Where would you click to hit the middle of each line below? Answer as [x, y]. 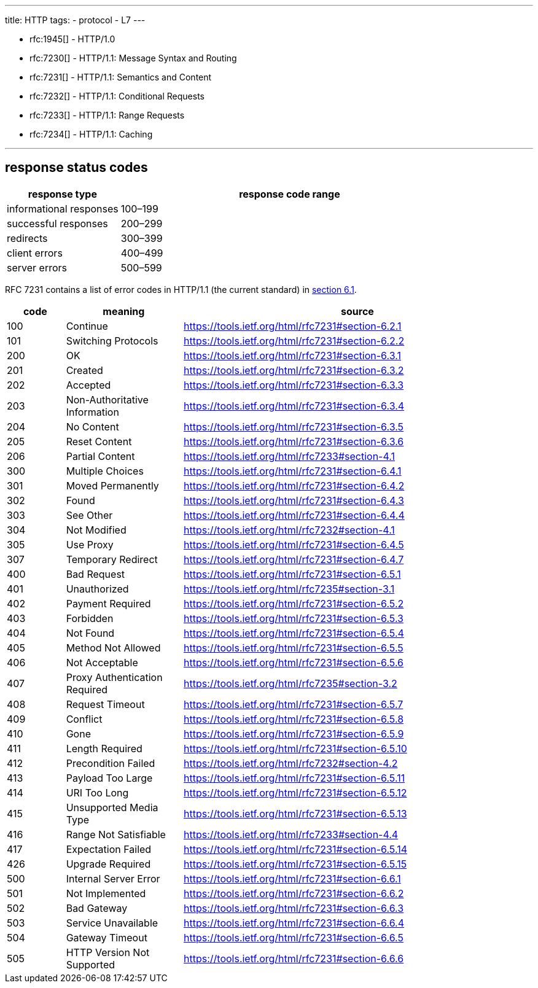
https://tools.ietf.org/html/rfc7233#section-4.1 [289, 456]
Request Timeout [105, 704]
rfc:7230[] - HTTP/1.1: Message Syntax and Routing [133, 58]
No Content [92, 426]
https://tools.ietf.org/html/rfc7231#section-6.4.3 [294, 500]
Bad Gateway [97, 908]
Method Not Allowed [113, 648]
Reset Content [99, 441]
